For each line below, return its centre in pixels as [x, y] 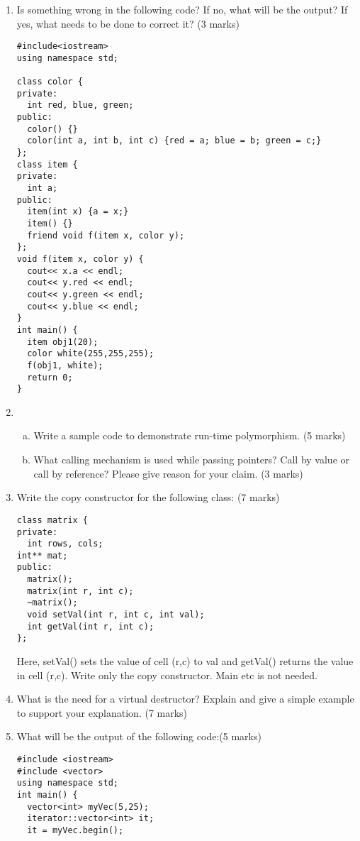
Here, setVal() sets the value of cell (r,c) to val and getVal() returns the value [185, 661]
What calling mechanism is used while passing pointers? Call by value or [192, 460]
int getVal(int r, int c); [91, 626]
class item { [47, 164]
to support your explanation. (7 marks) [102, 712]
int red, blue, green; [80, 105]
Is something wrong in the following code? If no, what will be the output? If [182, 9]
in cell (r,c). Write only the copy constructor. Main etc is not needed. [167, 675]
